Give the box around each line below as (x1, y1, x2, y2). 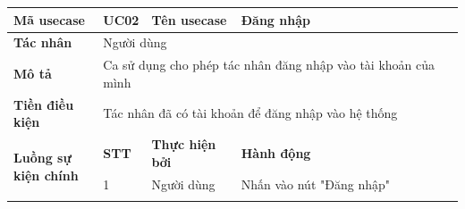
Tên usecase (151, 10, 227, 29)
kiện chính (13, 165, 79, 184)
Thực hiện (151, 135, 216, 154)
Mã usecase (13, 10, 85, 29)
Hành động (241, 143, 311, 162)
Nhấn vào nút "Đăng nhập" (241, 174, 390, 193)
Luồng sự (13, 148, 72, 167)
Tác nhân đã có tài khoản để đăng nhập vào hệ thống (103, 104, 398, 122)
